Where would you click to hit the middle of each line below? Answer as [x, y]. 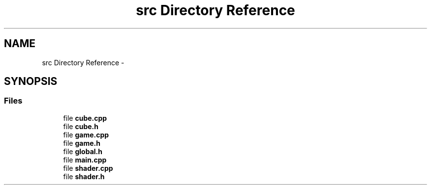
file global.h [83, 151]
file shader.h [84, 176]
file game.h [82, 143]
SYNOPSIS [31, 81]
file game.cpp [86, 135]
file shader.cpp [88, 168]
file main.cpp [85, 160]
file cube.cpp [85, 118]
